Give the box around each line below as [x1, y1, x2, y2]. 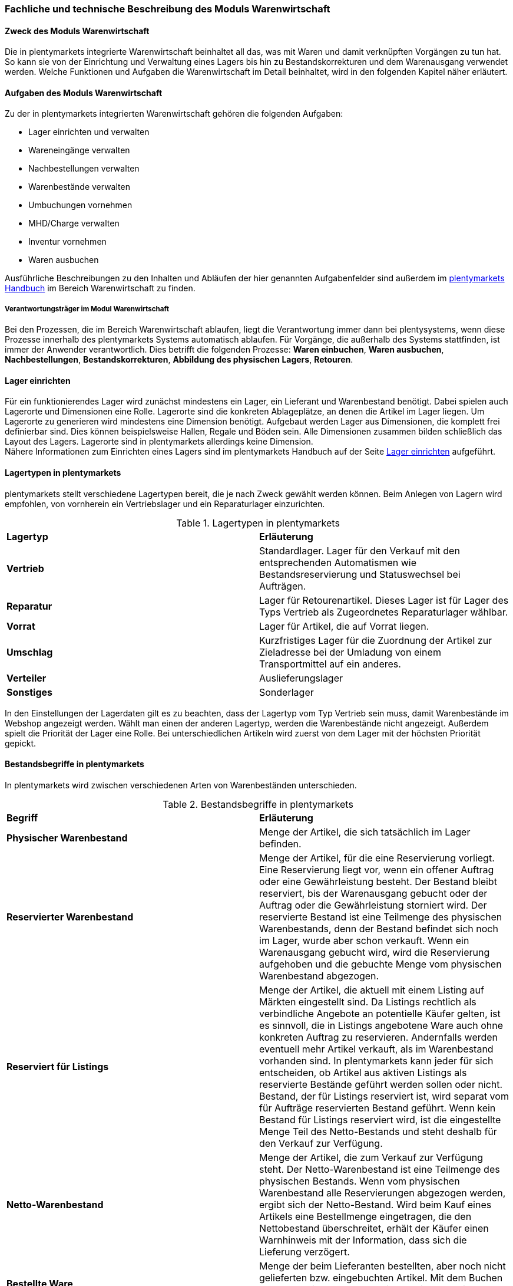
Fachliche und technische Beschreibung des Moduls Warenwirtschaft [5, 3, 330, 15]
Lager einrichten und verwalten [28, 127, 150, 137]
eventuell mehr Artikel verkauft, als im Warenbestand [259, 1042, 494, 1055]
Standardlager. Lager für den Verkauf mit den [259, 544, 460, 557]
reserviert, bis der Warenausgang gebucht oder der [259, 887, 488, 899]
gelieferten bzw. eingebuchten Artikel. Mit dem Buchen [259, 1271, 503, 1284]
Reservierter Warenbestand [6, 910, 134, 923]
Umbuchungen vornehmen [28, 200, 133, 211]
